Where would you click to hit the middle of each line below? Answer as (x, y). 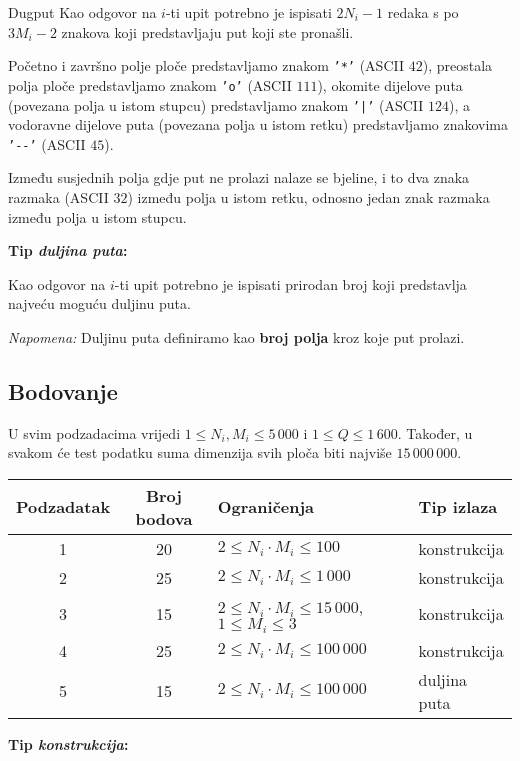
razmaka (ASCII (58, 197)
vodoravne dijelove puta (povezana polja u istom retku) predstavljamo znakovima (258, 124)
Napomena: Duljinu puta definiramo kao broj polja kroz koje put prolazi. (236, 336)
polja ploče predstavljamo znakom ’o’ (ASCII (150, 84)
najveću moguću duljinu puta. (99, 303)
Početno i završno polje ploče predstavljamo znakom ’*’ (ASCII (206, 65)
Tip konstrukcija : (68, 743)
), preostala (457, 65)
